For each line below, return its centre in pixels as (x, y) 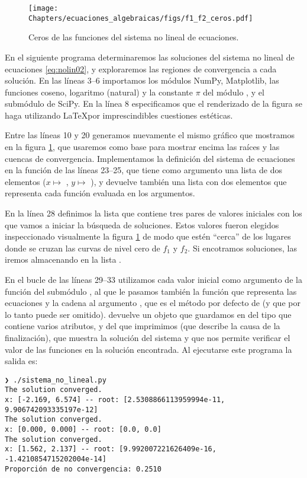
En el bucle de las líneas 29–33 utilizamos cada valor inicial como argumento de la (153, 279)
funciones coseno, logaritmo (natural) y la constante (99, 92)
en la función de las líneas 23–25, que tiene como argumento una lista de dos (143, 170)
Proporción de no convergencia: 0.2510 (83, 469)
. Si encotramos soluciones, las (242, 248)
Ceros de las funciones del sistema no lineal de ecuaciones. (134, 37)
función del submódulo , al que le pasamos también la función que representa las (151, 291)
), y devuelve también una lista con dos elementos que (189, 181)
